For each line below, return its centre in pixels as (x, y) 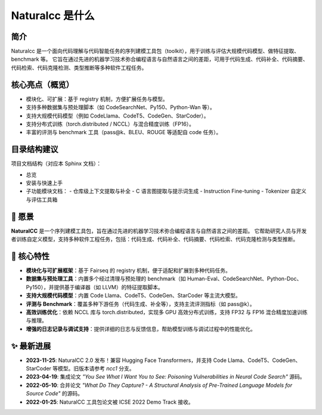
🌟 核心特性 (30, 256)
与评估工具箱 (42, 199)
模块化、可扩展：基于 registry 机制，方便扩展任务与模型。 (97, 99)
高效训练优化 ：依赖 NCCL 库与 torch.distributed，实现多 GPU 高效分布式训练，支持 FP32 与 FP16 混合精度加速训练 (167, 312)
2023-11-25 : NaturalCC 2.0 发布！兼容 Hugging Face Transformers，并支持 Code (126, 360)
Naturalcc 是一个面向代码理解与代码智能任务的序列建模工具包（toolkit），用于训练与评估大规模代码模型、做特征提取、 (155, 51)
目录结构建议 (35, 149)
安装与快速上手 (44, 183)
